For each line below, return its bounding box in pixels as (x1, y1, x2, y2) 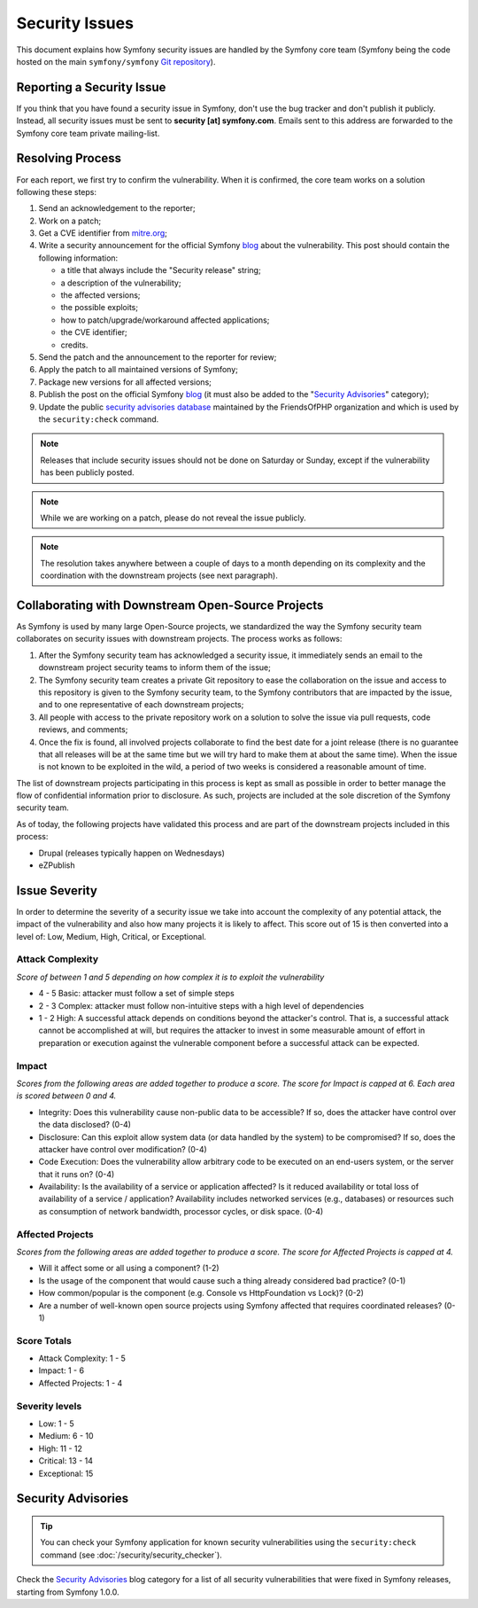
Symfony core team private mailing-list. (16, 128, 160, 138)
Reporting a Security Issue (16, 80, 166, 95)
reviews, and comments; (38, 724, 128, 735)
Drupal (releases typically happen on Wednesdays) (38, 847, 226, 858)
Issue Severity (16, 883, 97, 898)
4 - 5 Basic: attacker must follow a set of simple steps (38, 988, 235, 999)
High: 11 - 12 (38, 1443, 83, 1454)
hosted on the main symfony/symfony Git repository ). (16, 56, 216, 66)
